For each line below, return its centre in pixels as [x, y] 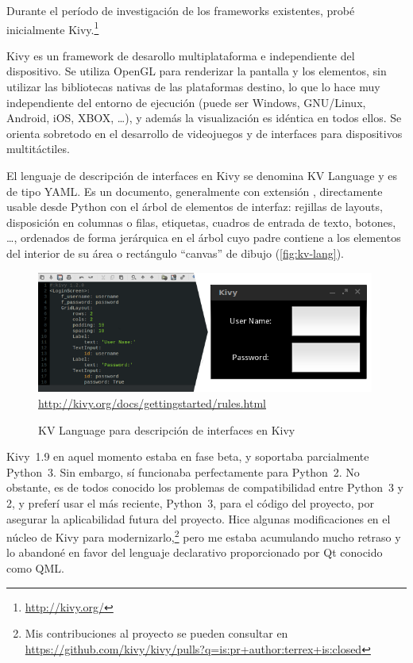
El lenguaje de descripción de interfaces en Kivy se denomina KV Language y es [202, 175]
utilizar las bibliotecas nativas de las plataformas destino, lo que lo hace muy [193, 87]
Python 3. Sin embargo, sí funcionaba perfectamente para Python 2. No [183, 471]
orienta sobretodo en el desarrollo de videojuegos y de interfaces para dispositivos [205, 133]
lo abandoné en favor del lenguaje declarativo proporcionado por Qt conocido [195, 552]
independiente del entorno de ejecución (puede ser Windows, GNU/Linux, [186, 102]
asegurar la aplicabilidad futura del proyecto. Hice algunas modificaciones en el [199, 518]
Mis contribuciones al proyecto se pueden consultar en [156, 633]
